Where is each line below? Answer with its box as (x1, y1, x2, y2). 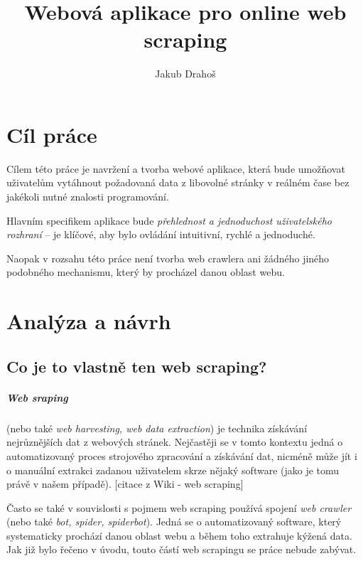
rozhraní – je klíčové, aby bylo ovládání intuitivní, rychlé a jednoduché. (6, 227, 315, 242)
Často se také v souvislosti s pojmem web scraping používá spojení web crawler (6, 500, 352, 515)
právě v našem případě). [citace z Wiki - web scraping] (6, 476, 244, 491)
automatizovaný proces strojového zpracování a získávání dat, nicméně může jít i (6, 448, 357, 463)
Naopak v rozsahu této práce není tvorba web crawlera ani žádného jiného (6, 250, 330, 265)
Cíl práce (6, 119, 97, 149)
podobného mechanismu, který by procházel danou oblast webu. (6, 265, 285, 279)
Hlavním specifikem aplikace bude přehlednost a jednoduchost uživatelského (6, 213, 332, 228)
